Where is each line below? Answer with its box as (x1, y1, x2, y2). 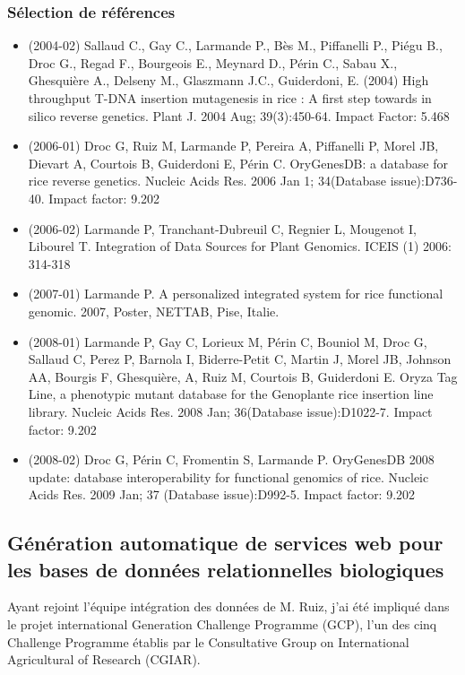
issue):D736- (390, 171, 458, 190)
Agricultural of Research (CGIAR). (7, 650, 201, 669)
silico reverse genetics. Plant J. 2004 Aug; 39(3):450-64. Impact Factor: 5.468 (28, 106, 450, 125)
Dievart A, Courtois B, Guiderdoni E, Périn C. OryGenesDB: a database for (28, 153, 448, 172)
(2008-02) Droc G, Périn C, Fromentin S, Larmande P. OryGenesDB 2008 (28, 450, 435, 469)
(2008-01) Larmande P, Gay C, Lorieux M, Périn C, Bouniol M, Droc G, (28, 332, 427, 350)
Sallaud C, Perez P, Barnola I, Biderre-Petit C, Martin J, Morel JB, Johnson (28, 350, 452, 368)
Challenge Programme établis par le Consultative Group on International (7, 632, 409, 651)
